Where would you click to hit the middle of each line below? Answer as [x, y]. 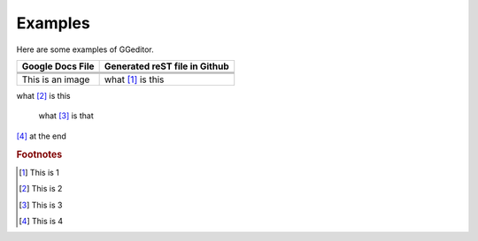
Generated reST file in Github [166, 66]
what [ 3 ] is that [66, 116]
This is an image [56, 79]
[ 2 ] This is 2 [41, 189]
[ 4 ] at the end [41, 136]
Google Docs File [58, 66]
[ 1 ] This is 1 [39, 172]
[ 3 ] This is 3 [41, 205]
